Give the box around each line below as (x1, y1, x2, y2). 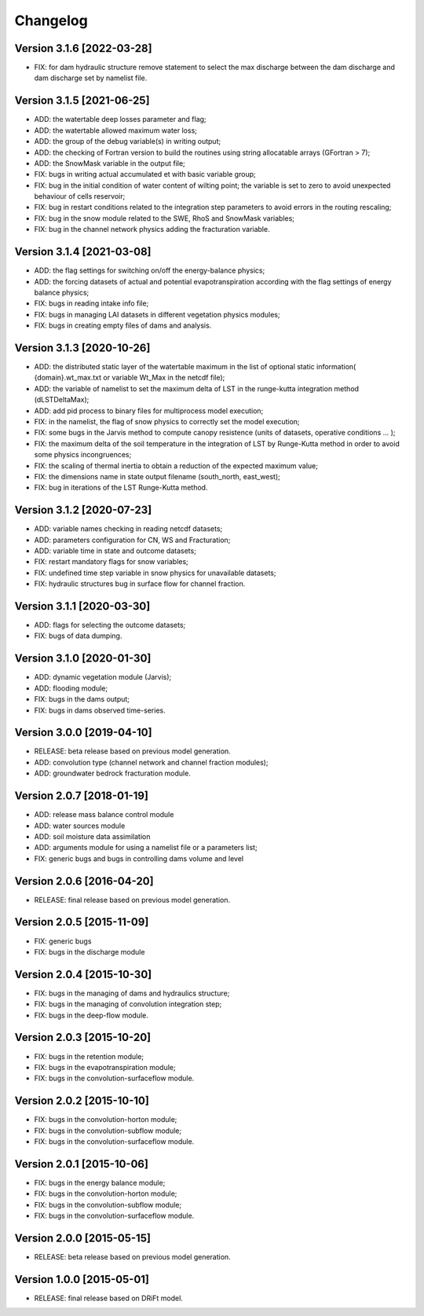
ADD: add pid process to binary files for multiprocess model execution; (34, 405, 264, 416)
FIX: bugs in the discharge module (34, 947, 145, 956)
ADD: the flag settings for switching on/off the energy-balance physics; (34, 266, 265, 275)
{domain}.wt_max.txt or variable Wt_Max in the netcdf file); (34, 373, 225, 383)
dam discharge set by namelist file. (34, 73, 148, 82)
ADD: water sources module (34, 821, 126, 830)
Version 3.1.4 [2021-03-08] (14, 245, 152, 258)
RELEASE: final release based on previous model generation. (34, 895, 231, 904)
